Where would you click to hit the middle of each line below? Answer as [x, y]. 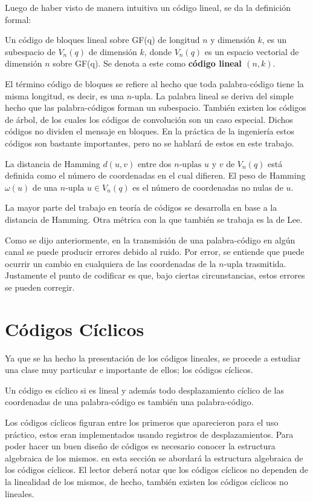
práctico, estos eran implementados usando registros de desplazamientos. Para [149, 434]
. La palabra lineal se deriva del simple [222, 95]
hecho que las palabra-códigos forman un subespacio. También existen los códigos [156, 107]
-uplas [190, 164]
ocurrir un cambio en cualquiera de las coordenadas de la [111, 263]
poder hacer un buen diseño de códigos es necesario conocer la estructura [140, 446]
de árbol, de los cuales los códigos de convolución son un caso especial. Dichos [149, 119]
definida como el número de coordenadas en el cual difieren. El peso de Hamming [155, 175]
